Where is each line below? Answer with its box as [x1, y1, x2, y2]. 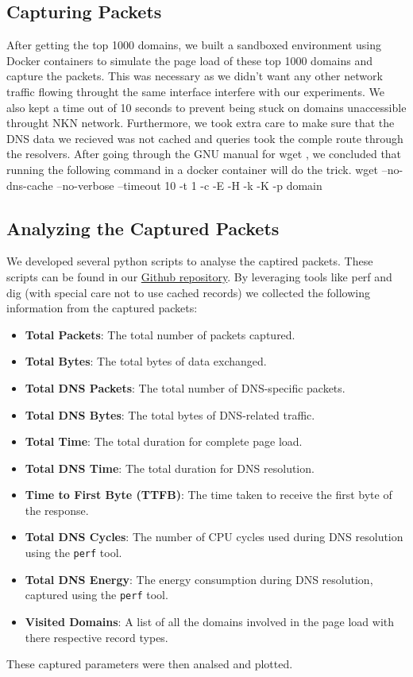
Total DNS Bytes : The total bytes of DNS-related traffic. [25, 406, 315, 423]
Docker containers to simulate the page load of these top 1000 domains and [6, 52, 372, 68]
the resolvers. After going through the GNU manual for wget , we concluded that [6, 145, 402, 162]
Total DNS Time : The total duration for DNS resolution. [25, 459, 315, 476]
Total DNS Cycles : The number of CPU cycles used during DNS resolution [25, 528, 403, 545]
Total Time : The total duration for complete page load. [25, 433, 303, 450]
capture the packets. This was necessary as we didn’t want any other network [6, 68, 383, 84]
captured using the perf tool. [25, 586, 168, 603]
